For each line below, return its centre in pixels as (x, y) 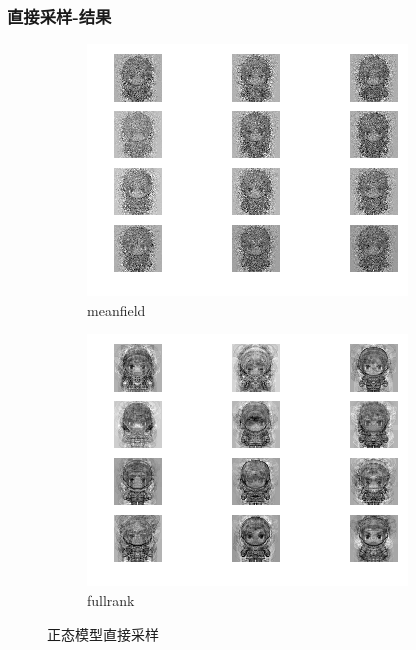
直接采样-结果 (59, 15)
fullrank (111, 600)
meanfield (116, 309)
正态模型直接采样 (103, 633)
